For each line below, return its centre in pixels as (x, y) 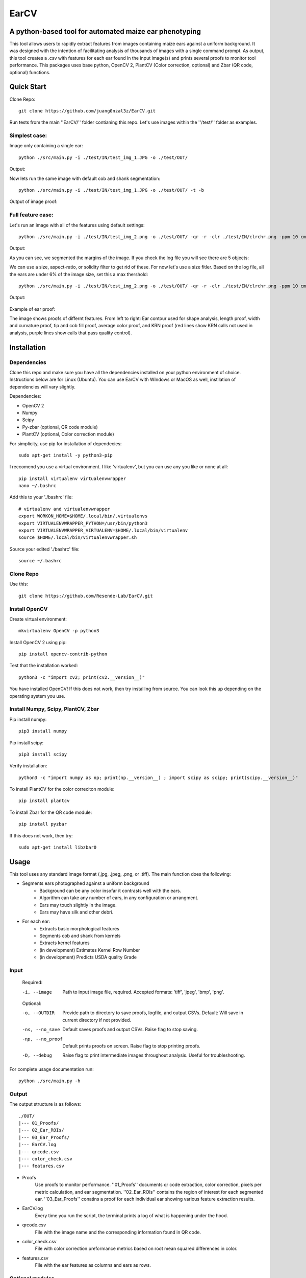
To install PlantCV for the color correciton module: (62, 789)
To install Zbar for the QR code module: (51, 812)
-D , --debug (37, 1055)
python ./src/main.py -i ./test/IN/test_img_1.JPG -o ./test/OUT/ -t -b (111, 190)
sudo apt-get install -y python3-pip (66, 455)
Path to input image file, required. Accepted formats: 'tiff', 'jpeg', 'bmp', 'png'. (143, 992)
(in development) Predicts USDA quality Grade (88, 957)
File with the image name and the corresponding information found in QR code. (118, 1232)
